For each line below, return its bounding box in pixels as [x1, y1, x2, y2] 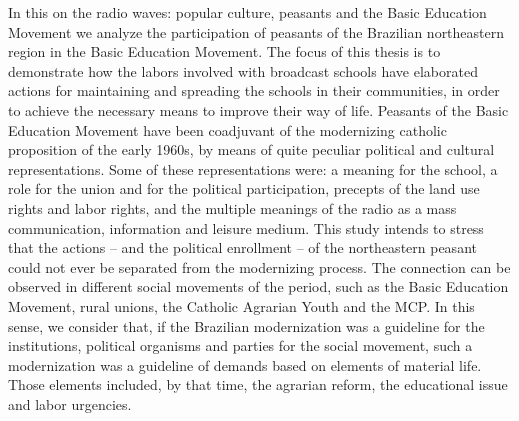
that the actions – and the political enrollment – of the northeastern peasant [8, 237, 477, 258]
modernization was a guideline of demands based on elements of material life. [8, 354, 482, 375]
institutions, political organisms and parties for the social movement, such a [8, 335, 473, 356]
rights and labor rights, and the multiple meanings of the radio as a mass [8, 197, 457, 218]
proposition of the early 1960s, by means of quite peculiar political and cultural [8, 139, 495, 160]
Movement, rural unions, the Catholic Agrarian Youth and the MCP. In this [8, 295, 475, 316]
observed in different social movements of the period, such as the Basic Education [8, 276, 509, 297]
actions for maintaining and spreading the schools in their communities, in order [8, 80, 500, 101]
